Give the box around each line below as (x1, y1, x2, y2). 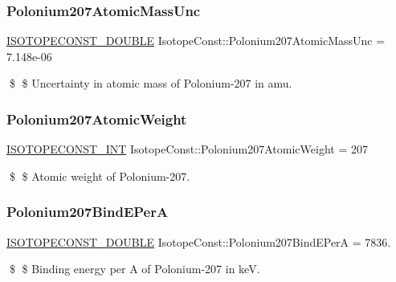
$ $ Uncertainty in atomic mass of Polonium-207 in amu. (9, 75, 292, 92)
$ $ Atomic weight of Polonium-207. (9, 167, 190, 184)
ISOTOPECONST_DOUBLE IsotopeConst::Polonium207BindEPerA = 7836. (6, 233, 391, 250)
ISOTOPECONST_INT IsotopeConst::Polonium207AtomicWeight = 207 (6, 141, 368, 157)
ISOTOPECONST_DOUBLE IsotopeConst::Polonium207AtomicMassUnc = (6, 32, 386, 49)
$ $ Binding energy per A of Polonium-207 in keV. (9, 260, 260, 277)
